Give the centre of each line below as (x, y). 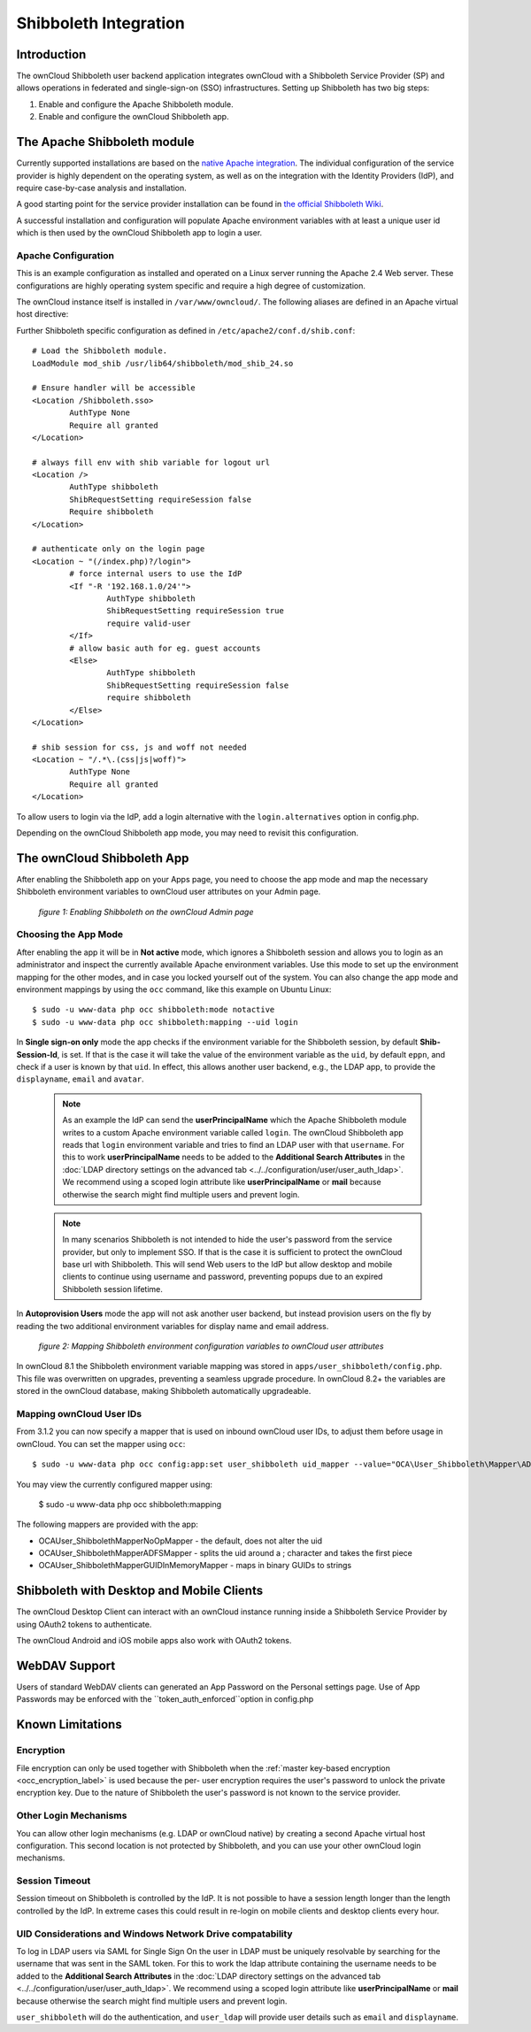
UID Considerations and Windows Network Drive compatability (154, 1934)
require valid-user (149, 623)
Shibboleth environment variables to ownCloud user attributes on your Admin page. (169, 892)
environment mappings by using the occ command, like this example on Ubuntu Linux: (174, 989)
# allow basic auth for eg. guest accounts (165, 648)
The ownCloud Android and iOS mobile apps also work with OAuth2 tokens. (154, 1641)
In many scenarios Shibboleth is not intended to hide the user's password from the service (227, 1240)
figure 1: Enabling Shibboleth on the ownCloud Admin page (146, 912)
